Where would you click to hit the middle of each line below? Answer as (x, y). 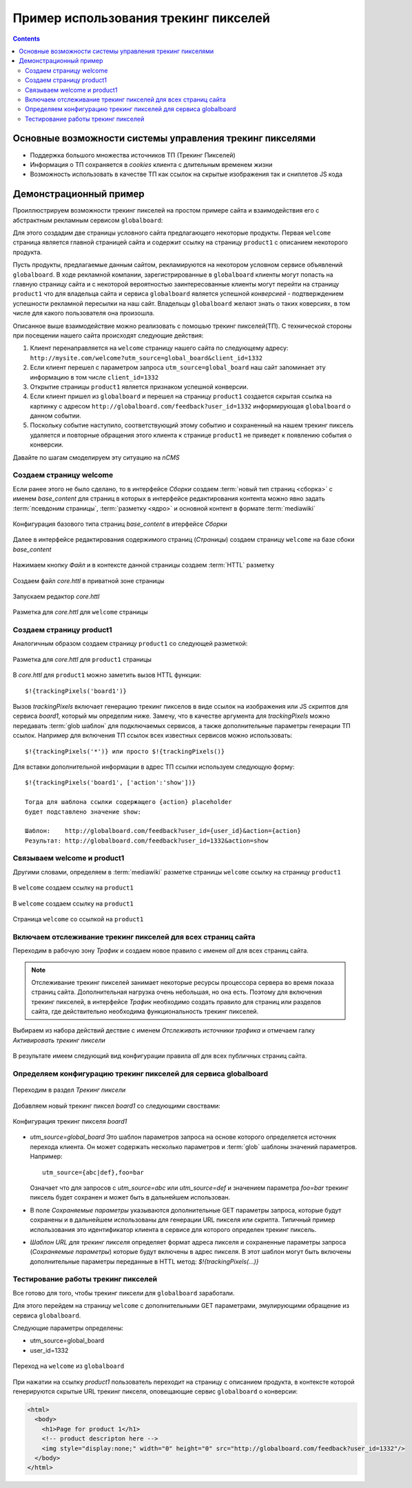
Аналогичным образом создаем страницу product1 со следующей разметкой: (130, 644)
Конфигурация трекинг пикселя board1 (70, 1121)
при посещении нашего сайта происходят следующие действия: (108, 335)
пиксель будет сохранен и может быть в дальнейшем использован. (130, 1197)
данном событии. (56, 416)
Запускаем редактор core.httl (56, 596)
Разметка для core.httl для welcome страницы (80, 612)
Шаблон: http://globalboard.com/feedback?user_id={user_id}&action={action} (163, 831)
